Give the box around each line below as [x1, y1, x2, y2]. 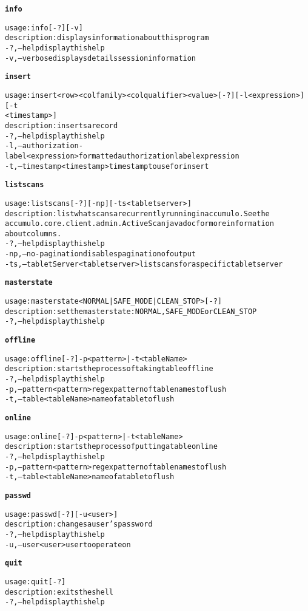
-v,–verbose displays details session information [5, 53, 196, 63]
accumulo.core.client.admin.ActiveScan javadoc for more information [5, 219, 274, 228]
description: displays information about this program [5, 33, 209, 43]
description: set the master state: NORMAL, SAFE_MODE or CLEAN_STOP [5, 307, 257, 316]
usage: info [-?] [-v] [5, 23, 83, 32]
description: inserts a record [5, 121, 118, 130]
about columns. [5, 229, 62, 238]
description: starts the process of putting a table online [5, 442, 218, 451]
